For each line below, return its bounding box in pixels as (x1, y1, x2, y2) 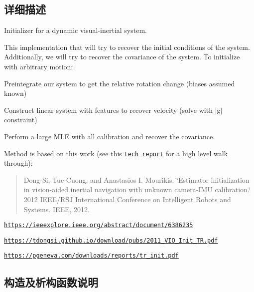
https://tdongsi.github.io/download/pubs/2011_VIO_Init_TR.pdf (4, 237, 218, 244)
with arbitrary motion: (4, 61, 73, 71)
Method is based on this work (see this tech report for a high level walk (4, 148, 228, 158)
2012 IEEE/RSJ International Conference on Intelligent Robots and (23, 194, 231, 204)
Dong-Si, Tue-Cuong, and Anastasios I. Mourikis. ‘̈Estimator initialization (23, 174, 250, 185)
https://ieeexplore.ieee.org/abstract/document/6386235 (4, 222, 193, 229)
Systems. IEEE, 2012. (23, 204, 90, 214)
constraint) (4, 114, 37, 125)
